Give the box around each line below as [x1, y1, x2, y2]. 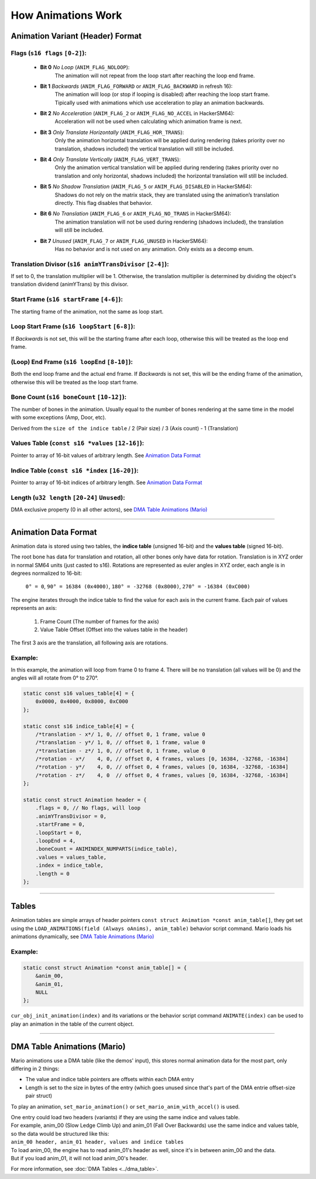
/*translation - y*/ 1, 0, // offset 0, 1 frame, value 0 [35, 739, 205, 746]
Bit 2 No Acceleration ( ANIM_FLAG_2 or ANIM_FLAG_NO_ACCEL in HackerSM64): [40, 110, 235, 117]
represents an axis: [11, 605, 57, 612]
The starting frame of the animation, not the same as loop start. [11, 308, 164, 315]
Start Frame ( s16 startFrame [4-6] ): [11, 296, 123, 304]
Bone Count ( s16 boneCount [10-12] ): [11, 393, 127, 401]
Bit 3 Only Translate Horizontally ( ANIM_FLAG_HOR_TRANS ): [40, 129, 184, 136]
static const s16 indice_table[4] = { [23, 723, 135, 729]
